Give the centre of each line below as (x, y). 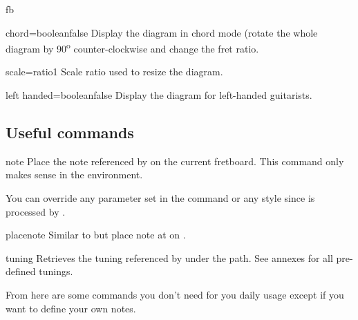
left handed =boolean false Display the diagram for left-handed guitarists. (159, 95)
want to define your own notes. (71, 308)
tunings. (56, 271)
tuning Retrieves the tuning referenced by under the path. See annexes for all (169, 257)
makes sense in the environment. (74, 175)
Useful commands (70, 132)
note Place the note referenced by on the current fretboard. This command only (175, 161)
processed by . (36, 211)
